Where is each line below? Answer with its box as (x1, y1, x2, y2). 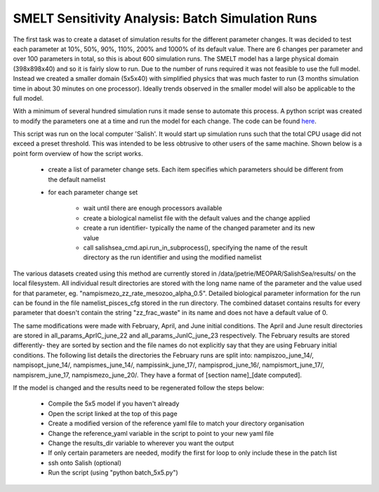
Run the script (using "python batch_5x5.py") (48, 468, 178, 477)
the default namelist (48, 175, 106, 183)
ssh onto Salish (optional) (48, 458, 122, 467)
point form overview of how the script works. (13, 149, 143, 157)
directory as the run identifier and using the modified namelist (83, 253, 262, 261)
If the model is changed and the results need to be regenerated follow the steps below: (13, 384, 265, 392)
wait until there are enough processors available (83, 204, 222, 212)
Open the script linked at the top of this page (48, 409, 178, 417)
